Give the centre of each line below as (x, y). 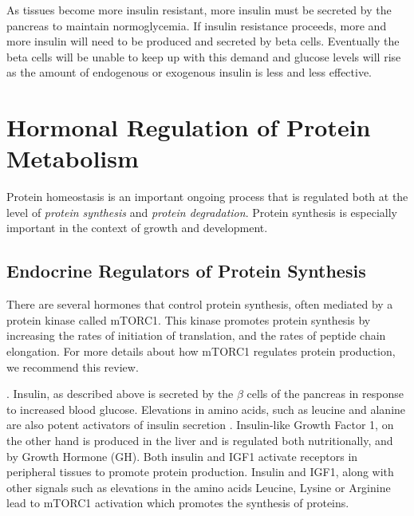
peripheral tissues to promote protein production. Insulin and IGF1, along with (200, 472)
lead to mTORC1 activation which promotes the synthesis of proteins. (178, 503)
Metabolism (73, 158)
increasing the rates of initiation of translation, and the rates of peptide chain (196, 335)
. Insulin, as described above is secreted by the (120, 394)
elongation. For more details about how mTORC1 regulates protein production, (201, 351)
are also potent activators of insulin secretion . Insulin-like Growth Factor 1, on (200, 425)
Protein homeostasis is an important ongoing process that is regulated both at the (207, 197)
